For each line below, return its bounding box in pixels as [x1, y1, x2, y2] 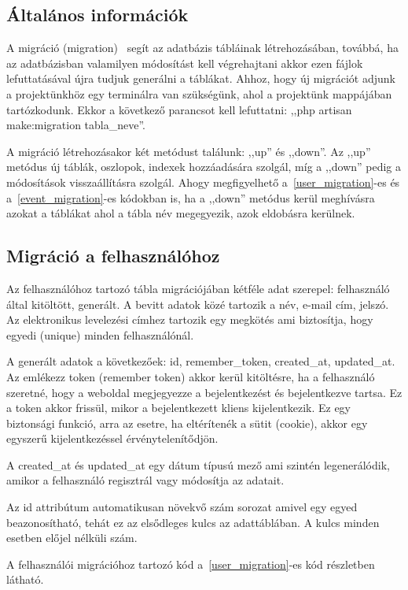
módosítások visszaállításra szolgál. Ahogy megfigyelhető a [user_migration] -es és [6, 173, 400, 190]
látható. [6, 571, 44, 588]
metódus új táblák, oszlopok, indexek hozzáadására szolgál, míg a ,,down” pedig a [6, 158, 402, 175]
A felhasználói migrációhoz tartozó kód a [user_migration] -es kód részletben [6, 555, 375, 572]
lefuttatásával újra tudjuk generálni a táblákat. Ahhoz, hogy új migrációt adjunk [6, 70, 395, 87]
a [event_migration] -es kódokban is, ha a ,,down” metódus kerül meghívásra [6, 189, 375, 206]
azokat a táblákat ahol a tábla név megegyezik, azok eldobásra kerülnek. [6, 205, 355, 221]
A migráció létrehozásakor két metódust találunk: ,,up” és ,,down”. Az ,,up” [6, 143, 371, 159]
